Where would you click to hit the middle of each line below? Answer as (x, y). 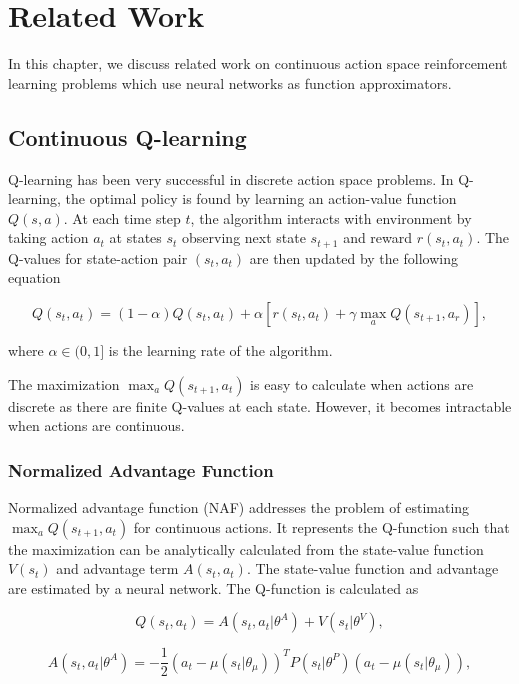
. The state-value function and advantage (372, 568)
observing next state (244, 237)
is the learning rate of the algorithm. (220, 349)
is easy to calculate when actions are (362, 383)
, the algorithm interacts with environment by (331, 217)
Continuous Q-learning (127, 136)
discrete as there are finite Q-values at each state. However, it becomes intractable (260, 405)
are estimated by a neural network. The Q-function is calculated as (213, 587)
